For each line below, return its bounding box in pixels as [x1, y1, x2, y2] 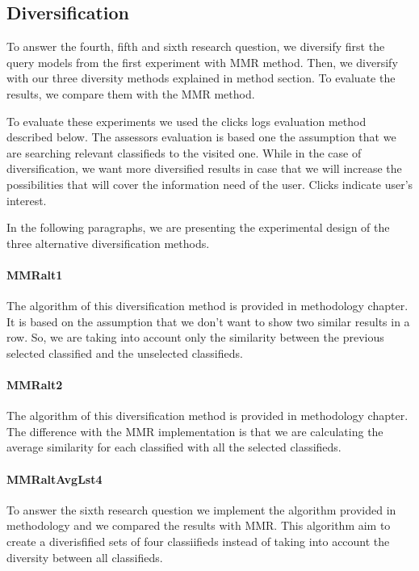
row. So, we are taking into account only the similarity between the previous [6, 329, 384, 346]
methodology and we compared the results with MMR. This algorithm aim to [6, 517, 391, 534]
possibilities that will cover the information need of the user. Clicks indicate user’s [6, 175, 413, 192]
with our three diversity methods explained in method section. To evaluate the [6, 69, 396, 86]
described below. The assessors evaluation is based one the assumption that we [6, 128, 396, 145]
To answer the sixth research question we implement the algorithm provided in [6, 501, 396, 518]
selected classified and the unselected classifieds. [6, 344, 243, 361]
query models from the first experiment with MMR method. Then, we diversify [6, 53, 398, 70]
